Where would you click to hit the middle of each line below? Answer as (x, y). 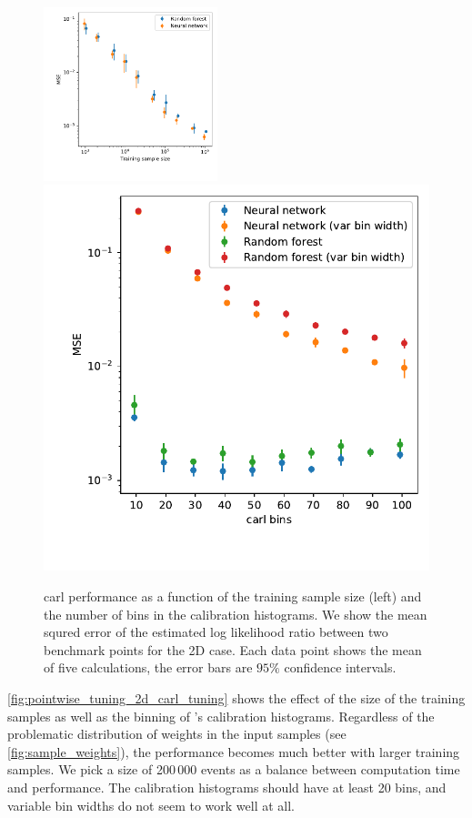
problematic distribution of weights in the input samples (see (177, 734)
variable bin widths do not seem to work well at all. (151, 805)
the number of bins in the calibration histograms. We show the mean (236, 614)
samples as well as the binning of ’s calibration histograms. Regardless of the (221, 716)
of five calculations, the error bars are (148, 667)
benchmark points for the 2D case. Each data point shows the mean (233, 649)
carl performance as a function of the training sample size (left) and (233, 596)
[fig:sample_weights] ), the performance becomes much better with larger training (234, 751)
